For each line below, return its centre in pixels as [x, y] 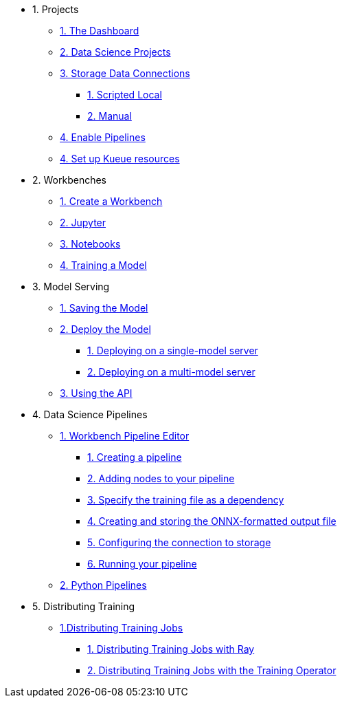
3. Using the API [96, 393]
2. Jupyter [83, 223]
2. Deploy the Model [105, 329]
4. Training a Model [103, 265]
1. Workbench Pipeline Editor [125, 436]
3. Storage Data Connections [125, 73]
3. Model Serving [71, 286]
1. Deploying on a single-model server [173, 350]
